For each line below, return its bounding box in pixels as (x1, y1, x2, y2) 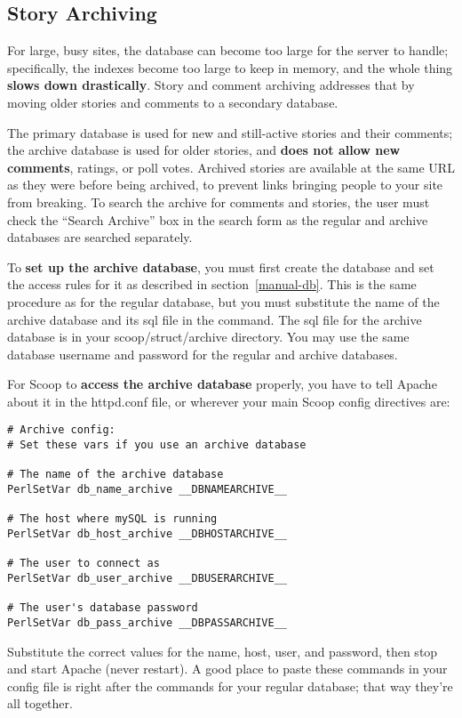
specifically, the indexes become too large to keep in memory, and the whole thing (7, 58, 453, 77)
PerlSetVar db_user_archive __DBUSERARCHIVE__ (7, 572, 287, 585)
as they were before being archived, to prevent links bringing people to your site (7, 175, 443, 194)
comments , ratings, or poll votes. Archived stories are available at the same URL (7, 157, 455, 176)
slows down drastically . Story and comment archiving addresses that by (7, 76, 415, 94)
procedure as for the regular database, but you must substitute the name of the (7, 292, 440, 311)
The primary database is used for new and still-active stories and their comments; (7, 123, 453, 141)
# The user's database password (7, 601, 198, 615)
